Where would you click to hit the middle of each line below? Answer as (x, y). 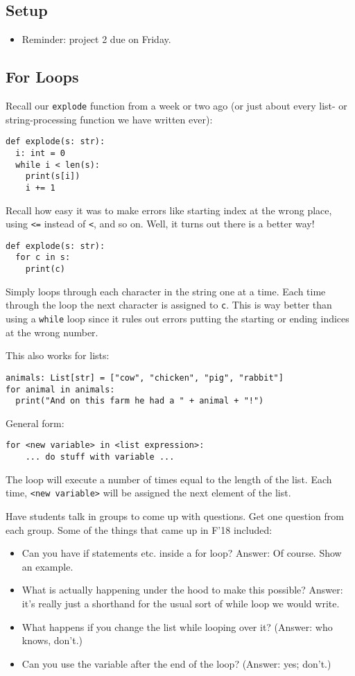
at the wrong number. (52, 332)
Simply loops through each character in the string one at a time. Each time (166, 291)
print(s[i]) (53, 176)
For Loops (42, 77)
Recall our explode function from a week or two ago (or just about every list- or (176, 105)
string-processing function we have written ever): (109, 119)
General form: (35, 423)
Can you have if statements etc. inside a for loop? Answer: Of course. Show (182, 553)
